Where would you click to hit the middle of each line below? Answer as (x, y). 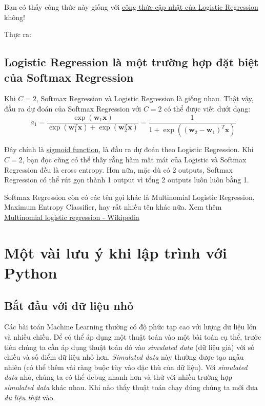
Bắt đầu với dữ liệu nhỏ (69, 305)
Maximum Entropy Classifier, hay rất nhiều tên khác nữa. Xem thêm (113, 207)
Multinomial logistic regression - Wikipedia (72, 217)
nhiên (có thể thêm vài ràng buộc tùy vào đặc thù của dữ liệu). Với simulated (126, 367)
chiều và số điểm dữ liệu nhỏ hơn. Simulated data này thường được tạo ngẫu (124, 357)
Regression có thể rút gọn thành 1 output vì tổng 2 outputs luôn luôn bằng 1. (127, 180)
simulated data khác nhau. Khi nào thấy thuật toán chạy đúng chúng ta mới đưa (131, 387)
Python (31, 272)
